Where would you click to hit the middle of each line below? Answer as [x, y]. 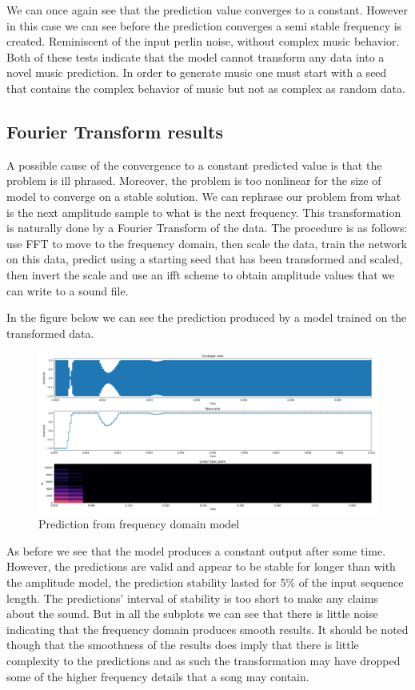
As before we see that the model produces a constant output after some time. [196, 550]
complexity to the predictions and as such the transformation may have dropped [204, 661]
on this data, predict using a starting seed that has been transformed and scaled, [205, 259]
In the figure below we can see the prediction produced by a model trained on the [207, 317]
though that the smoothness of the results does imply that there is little [183, 645]
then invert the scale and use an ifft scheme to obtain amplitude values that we [201, 274]
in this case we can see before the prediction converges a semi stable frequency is [204, 25]
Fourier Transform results [115, 131]
